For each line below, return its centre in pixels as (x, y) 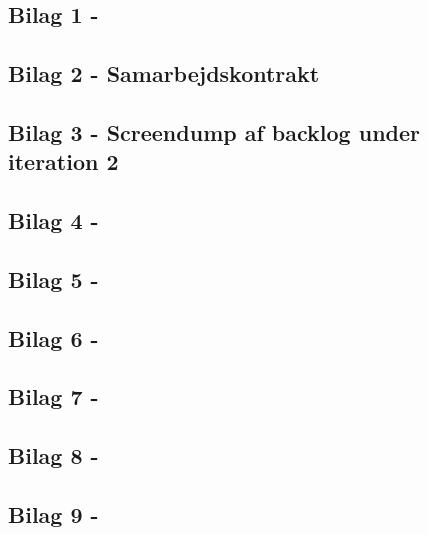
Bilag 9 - (53, 514)
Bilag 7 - (53, 396)
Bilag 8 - (53, 455)
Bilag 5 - (53, 278)
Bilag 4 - (53, 220)
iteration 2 (63, 161)
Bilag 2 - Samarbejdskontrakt (164, 73)
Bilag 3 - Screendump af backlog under (214, 131)
